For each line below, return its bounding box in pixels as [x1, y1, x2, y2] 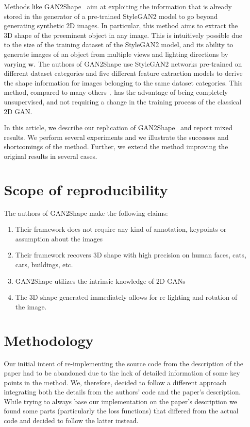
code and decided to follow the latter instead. [4, 415, 139, 426]
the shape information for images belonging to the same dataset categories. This [4, 77, 243, 87]
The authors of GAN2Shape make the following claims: [4, 207, 168, 218]
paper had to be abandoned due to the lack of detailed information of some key [4, 368, 240, 378]
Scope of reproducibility [4, 179, 168, 199]
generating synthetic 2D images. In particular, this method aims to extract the [4, 20, 238, 31]
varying [4, 58, 26, 68]
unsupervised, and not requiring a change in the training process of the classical [4, 96, 242, 106]
